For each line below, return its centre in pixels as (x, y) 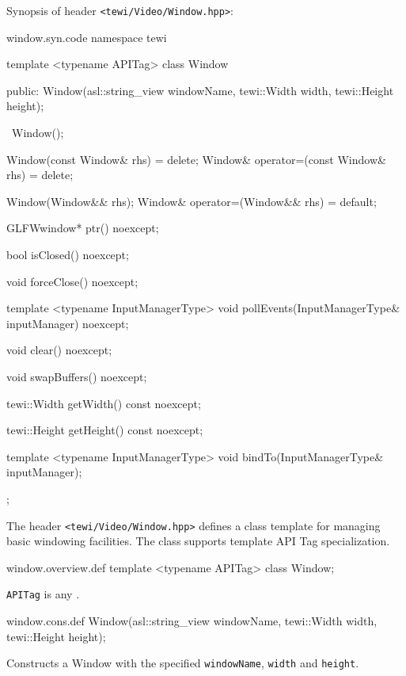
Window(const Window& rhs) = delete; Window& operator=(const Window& (196, 159)
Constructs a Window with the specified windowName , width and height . (183, 663)
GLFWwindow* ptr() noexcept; (83, 228)
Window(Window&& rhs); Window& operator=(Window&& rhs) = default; (192, 201)
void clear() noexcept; (59, 350)
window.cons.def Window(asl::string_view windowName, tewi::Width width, (192, 621)
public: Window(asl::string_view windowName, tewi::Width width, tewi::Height (200, 90)
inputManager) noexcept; (68, 323)
